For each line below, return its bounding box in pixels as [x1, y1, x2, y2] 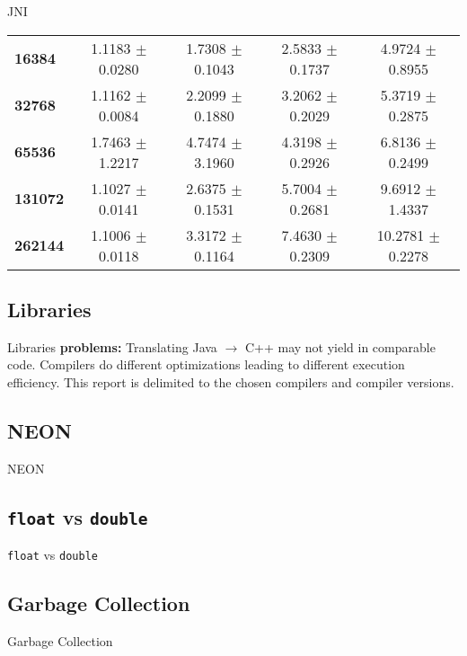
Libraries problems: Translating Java [7, 337, 217, 356]
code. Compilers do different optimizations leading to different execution [7, 355, 405, 374]
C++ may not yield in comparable [244, 337, 436, 356]
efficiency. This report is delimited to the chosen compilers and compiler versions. [7, 372, 454, 391]
